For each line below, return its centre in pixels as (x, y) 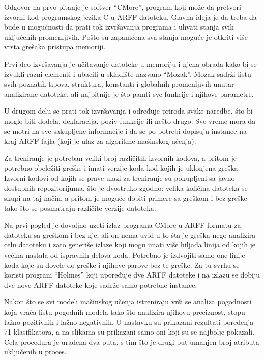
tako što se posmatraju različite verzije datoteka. (80, 207)
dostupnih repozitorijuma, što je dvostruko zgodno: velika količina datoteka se (126, 188)
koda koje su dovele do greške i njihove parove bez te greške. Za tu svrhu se (122, 265)
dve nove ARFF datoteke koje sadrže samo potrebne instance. (101, 284)
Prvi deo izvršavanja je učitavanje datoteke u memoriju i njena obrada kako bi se (130, 63)
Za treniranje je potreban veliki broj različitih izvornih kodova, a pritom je (120, 158)
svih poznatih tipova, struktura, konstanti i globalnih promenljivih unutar (119, 84)
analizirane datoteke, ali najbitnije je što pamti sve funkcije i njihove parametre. (129, 93)
